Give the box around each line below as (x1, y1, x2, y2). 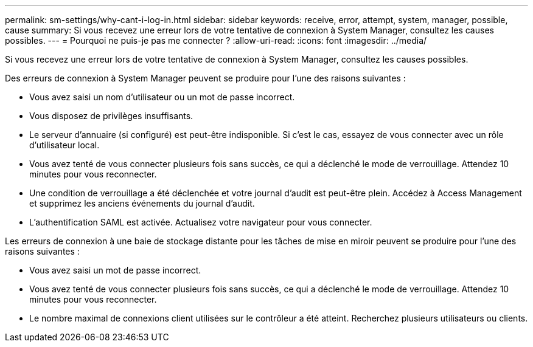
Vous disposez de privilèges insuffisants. (29, 111, 193, 121)
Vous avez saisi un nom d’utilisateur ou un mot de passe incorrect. (29, 92, 295, 102)
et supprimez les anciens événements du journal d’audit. (29, 198, 255, 208)
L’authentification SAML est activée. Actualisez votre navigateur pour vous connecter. (29, 217, 372, 227)
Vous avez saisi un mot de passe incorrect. (29, 265, 201, 275)
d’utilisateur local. (29, 140, 100, 150)
